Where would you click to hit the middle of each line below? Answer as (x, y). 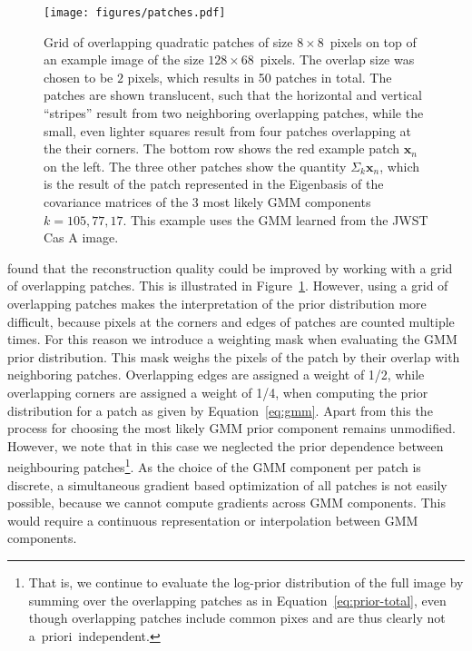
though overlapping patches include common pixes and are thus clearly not (237, 618)
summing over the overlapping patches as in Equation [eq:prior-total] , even (237, 600)
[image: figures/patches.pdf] (135, 13)
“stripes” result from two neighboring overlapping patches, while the (234, 113)
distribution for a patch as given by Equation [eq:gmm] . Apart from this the (220, 410)
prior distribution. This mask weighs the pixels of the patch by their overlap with (234, 356)
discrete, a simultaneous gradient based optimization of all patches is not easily (227, 484)
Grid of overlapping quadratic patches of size (168, 41)
